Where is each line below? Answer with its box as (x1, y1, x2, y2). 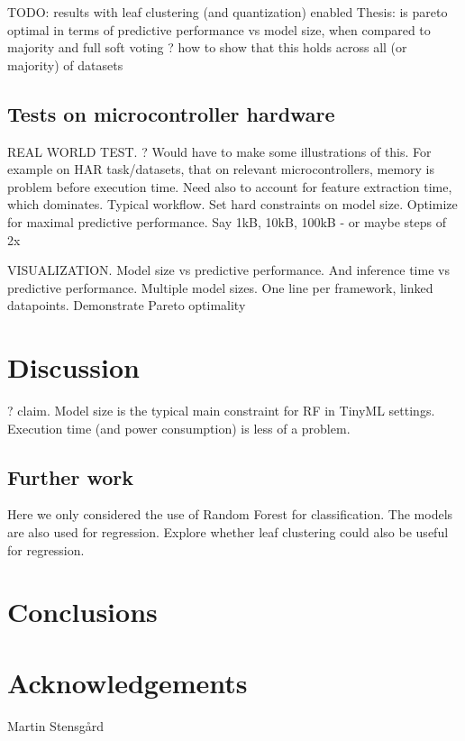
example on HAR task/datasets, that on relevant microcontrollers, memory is (7, 160, 435, 178)
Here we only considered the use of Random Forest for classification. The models (7, 505, 453, 524)
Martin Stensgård (7, 716, 105, 735)
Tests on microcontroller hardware (7, 99, 335, 127)
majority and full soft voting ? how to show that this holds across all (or (7, 38, 407, 57)
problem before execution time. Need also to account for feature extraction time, (7, 177, 452, 196)
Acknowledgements (7, 663, 248, 700)
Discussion (7, 349, 140, 386)
